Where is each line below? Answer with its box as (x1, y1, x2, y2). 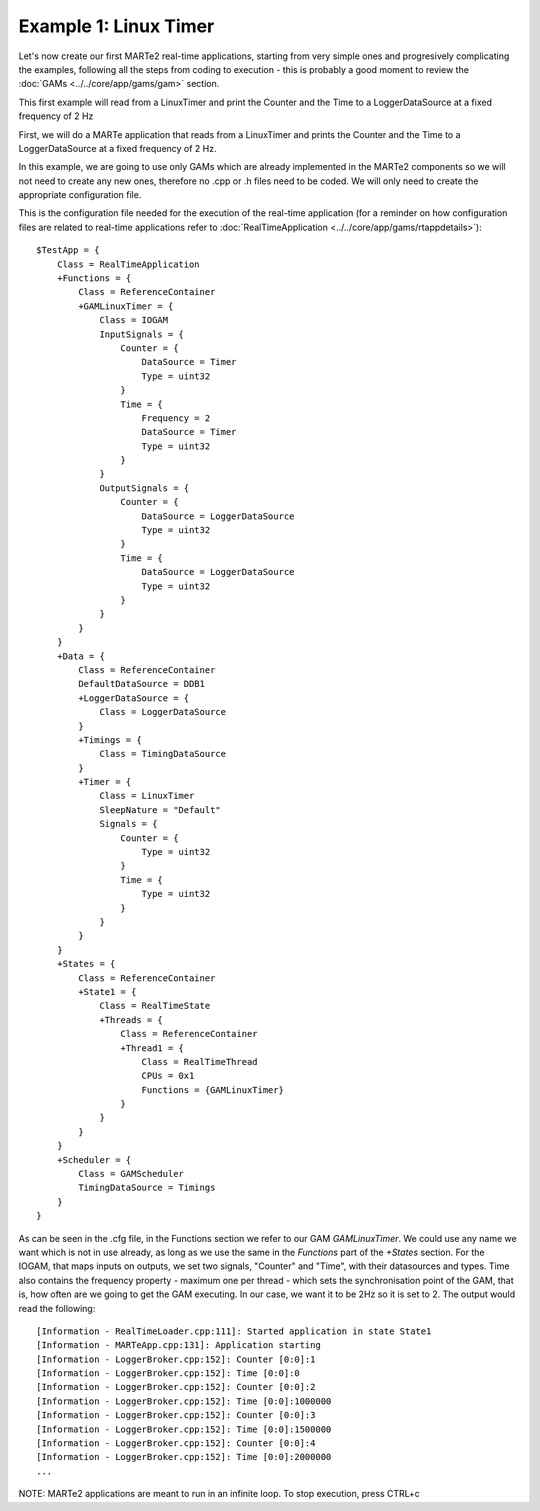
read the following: (18, 1302, 96, 1314)
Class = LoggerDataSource (99, 706, 227, 718)
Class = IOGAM (99, 315, 169, 326)
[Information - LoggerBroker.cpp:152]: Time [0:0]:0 (36, 1368, 300, 1379)
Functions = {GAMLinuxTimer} (141, 1084, 285, 1095)
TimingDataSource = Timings (78, 1182, 216, 1194)
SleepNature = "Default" (99, 804, 222, 815)
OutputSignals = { (99, 482, 190, 494)
